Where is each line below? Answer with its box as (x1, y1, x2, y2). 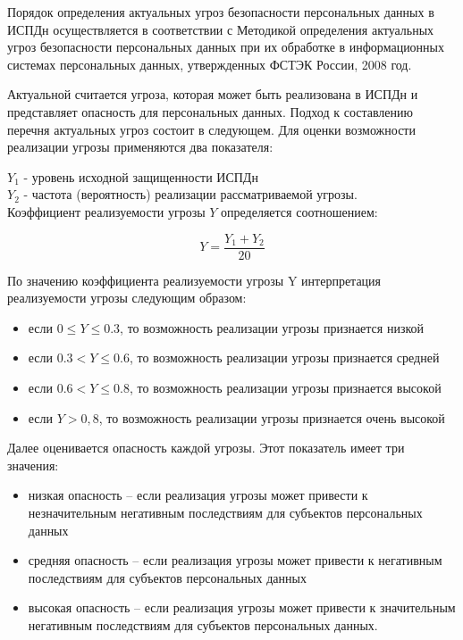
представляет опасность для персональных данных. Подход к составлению (7, 102, 414, 121)
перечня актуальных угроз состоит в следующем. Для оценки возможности (7, 120, 416, 138)
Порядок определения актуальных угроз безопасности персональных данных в (7, 3, 434, 21)
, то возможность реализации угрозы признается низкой (120, 318, 425, 337)
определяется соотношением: (221, 202, 378, 220)
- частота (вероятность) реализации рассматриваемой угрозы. (23, 185, 358, 204)
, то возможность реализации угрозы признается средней (129, 348, 440, 367)
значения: (7, 455, 59, 474)
